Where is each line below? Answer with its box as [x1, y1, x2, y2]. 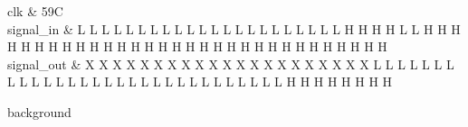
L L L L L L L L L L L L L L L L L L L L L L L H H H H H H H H [7, 72, 393, 91]
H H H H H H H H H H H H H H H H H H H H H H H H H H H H [7, 37, 387, 56]
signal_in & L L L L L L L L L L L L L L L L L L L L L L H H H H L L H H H [7, 19, 461, 38]
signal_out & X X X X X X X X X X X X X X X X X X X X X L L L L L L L [7, 54, 454, 73]
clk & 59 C [7, 2, 63, 20]
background [7, 102, 72, 121]
